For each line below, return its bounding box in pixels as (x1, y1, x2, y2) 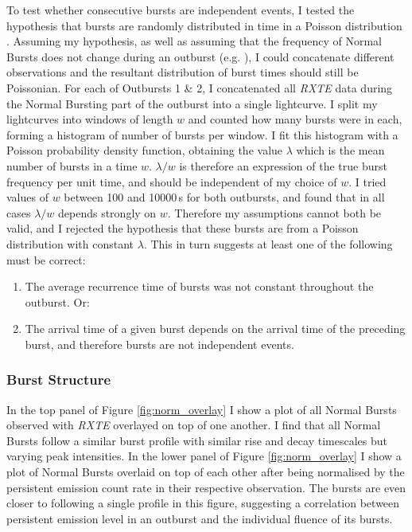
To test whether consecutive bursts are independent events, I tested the (6, 2, 355, 18)
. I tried (348, 173, 387, 190)
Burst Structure (6, 370, 111, 389)
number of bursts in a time (6, 157, 138, 174)
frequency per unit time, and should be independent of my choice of (6, 173, 337, 190)
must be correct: (6, 251, 86, 268)
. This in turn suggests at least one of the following (143, 235, 393, 252)
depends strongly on (58, 204, 157, 221)
